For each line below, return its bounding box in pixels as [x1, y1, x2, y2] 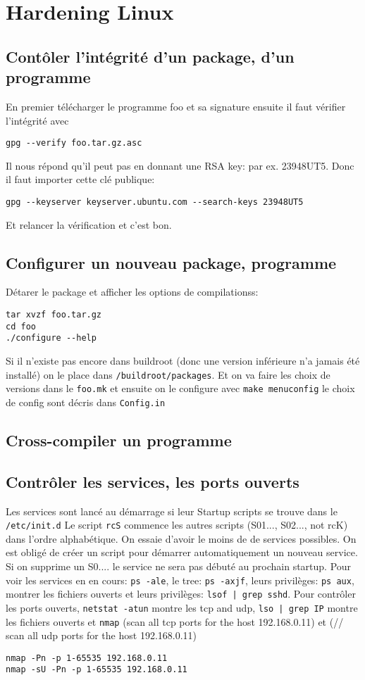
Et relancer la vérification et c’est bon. [6, 217, 172, 232]
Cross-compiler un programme [6, 429, 232, 451]
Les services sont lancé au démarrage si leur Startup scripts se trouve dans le [6, 503, 338, 518]
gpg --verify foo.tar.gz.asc [6, 138, 142, 149]
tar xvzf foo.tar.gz [6, 310, 102, 320]
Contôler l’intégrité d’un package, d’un [6, 45, 295, 67]
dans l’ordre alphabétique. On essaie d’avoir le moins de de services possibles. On [6, 531, 357, 546]
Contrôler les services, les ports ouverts [6, 470, 299, 492]
